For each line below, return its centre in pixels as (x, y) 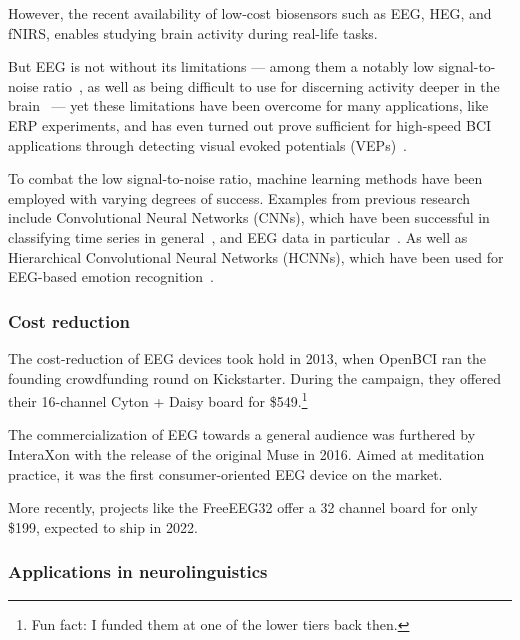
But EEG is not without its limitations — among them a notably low (221, 66)
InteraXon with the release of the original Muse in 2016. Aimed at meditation (246, 453)
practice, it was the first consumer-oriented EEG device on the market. (225, 473)
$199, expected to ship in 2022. (103, 526)
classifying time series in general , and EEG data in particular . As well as (238, 236)
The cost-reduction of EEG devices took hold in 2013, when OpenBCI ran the (247, 357)
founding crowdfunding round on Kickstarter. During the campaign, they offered (254, 377)
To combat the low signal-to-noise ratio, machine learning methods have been (245, 178)
